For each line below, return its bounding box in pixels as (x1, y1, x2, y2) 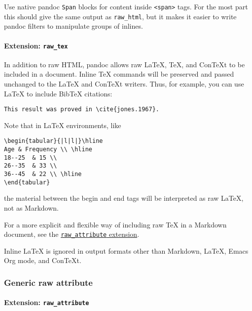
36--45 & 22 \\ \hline (4, 171, 82, 178)
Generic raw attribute (4, 276, 93, 288)
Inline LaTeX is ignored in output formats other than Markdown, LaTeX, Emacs (4, 245, 249, 256)
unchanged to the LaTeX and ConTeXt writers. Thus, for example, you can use (4, 78, 244, 89)
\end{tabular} (4, 178, 50, 186)
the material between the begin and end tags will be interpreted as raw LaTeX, (4, 193, 244, 203)
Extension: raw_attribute (4, 297, 89, 308)
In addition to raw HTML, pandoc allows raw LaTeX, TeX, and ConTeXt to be (4, 59, 245, 69)
